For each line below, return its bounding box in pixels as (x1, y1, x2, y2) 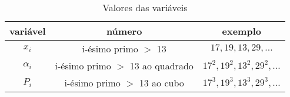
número (106, 24, 142, 38)
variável (9, 24, 46, 38)
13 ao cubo (139, 76, 184, 89)
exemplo (222, 24, 261, 38)
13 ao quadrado (129, 59, 194, 72)
